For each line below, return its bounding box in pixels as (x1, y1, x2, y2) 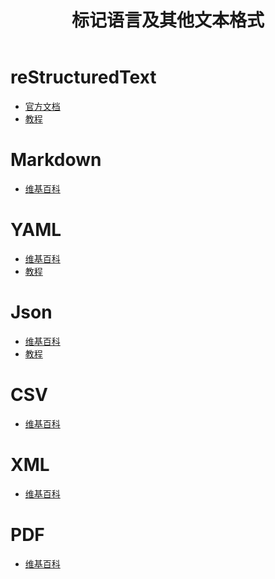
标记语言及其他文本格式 (71, 9, 265, 32)
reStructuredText (10, 66, 157, 89)
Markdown (10, 149, 102, 171)
